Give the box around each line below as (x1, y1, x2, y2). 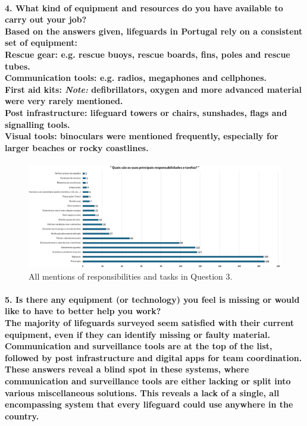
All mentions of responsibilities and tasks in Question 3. (29, 270, 233, 282)
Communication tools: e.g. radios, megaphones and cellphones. (5, 71, 267, 84)
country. (5, 409, 39, 422)
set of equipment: (5, 36, 77, 49)
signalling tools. (5, 118, 70, 130)
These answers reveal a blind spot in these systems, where (5, 363, 249, 375)
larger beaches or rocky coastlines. (5, 141, 149, 154)
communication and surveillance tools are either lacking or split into (5, 374, 291, 387)
